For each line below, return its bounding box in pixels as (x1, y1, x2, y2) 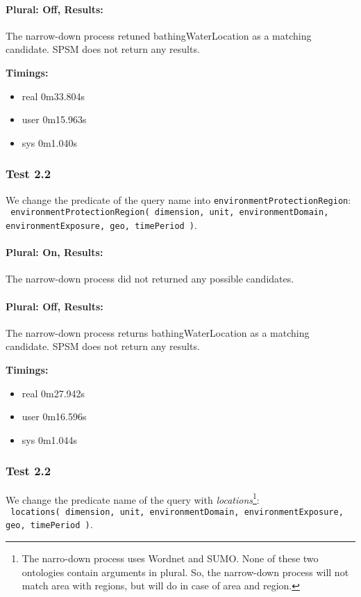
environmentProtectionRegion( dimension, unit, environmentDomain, (10, 207, 329, 218)
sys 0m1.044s (22, 432, 77, 447)
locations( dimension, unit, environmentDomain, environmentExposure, (10, 507, 344, 517)
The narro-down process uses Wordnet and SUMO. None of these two (22, 551, 319, 566)
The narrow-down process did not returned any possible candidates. (6, 271, 294, 286)
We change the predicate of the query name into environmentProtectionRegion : (6, 192, 351, 207)
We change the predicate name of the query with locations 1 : (6, 490, 260, 507)
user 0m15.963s (22, 112, 87, 127)
